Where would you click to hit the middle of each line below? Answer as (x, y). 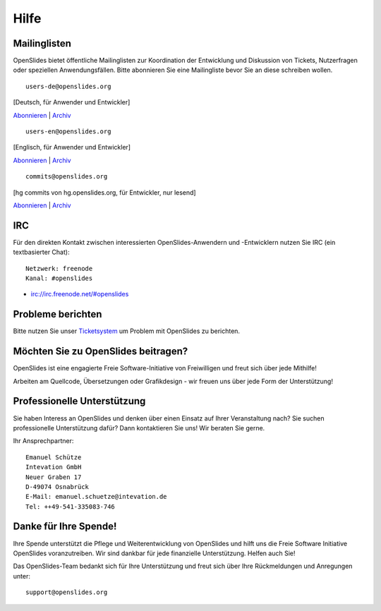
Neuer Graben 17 (54, 477)
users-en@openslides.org (68, 132)
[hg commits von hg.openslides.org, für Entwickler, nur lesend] (105, 192)
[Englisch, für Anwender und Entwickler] (72, 147)
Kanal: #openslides (59, 278)
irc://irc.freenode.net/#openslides (80, 294)
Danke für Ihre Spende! (65, 527)
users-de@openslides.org (68, 86)
